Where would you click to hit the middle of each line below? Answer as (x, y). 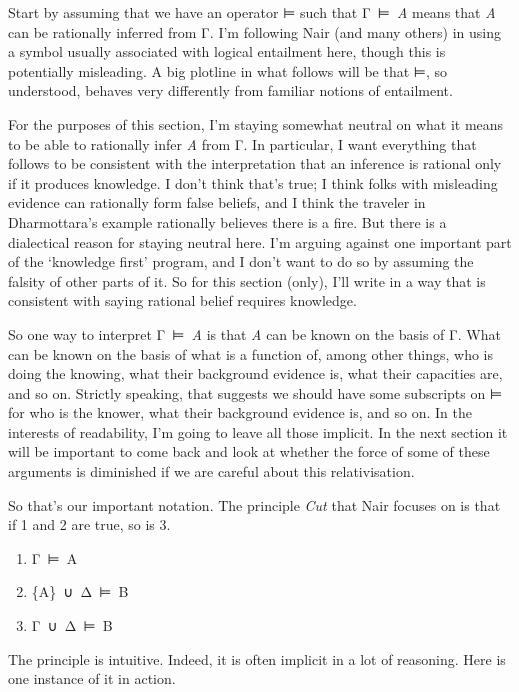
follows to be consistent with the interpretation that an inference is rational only (255, 163)
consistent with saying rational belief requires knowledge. (182, 300)
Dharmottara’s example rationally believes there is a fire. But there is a (227, 221)
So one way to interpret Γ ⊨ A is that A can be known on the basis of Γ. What (254, 333)
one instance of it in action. (92, 678)
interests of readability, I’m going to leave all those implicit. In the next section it (258, 431)
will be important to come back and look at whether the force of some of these (249, 451)
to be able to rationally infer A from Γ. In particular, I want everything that (242, 143)
